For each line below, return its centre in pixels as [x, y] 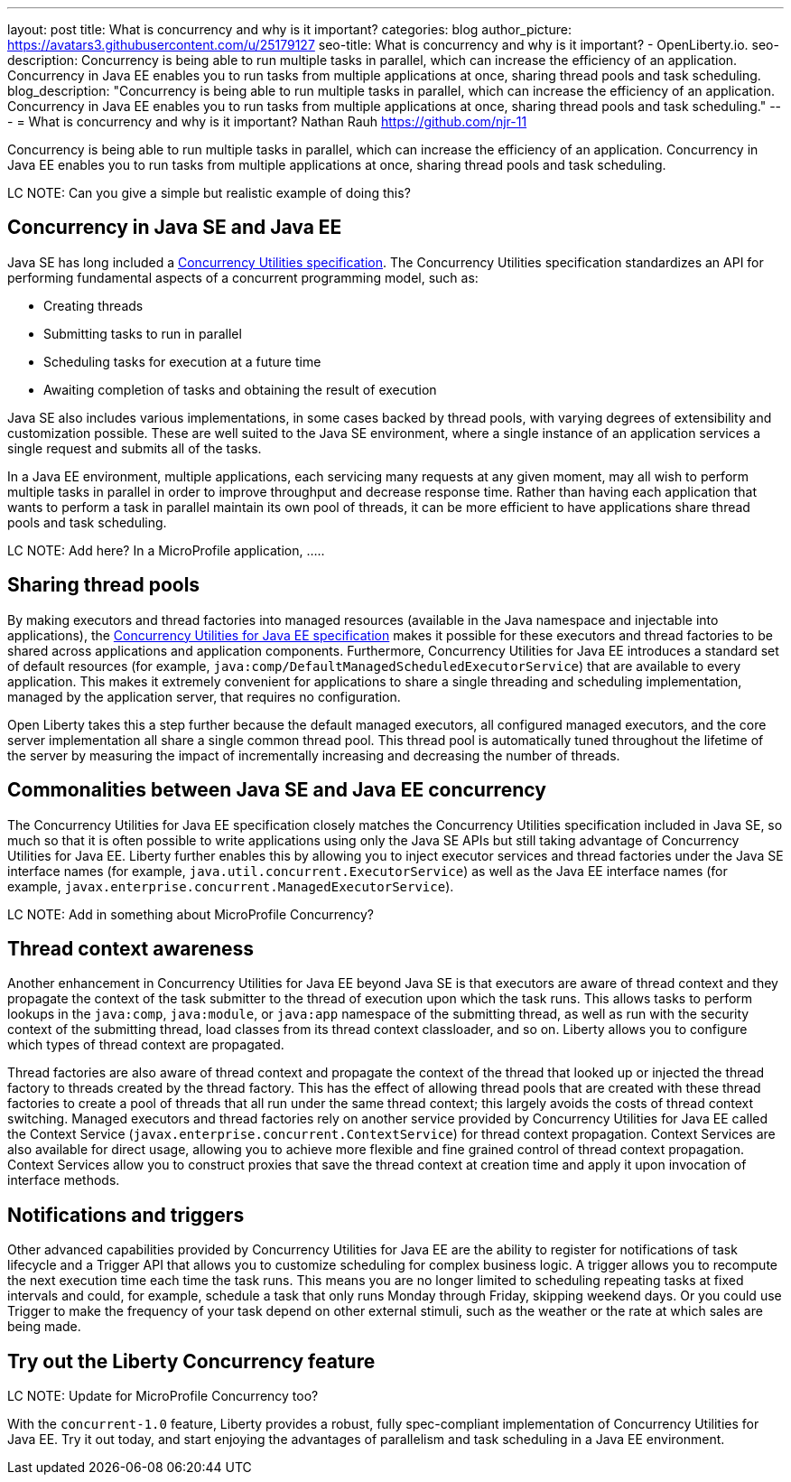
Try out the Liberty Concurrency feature [191, 1361]
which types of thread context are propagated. [146, 1045]
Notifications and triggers [126, 1215]
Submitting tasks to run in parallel [143, 333]
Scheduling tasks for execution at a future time [182, 361]
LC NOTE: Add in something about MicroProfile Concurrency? [191, 914]
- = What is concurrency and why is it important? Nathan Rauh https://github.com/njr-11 [267, 121]
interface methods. [64, 1180]
